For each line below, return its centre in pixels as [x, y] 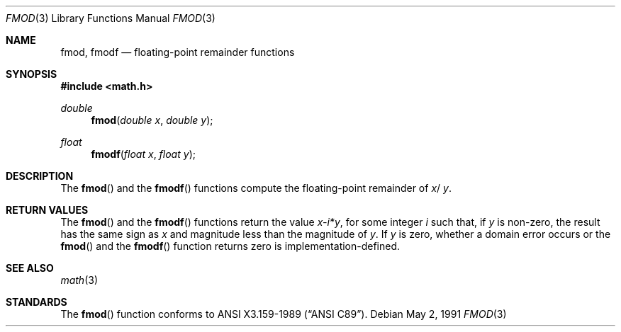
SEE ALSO [30, 268]
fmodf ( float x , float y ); [143, 154]
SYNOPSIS [32, 74]
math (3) [79, 280]
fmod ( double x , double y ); [152, 120]
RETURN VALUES [47, 210]
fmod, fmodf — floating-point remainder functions [178, 52]
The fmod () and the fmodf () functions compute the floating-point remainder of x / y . [256, 188]
